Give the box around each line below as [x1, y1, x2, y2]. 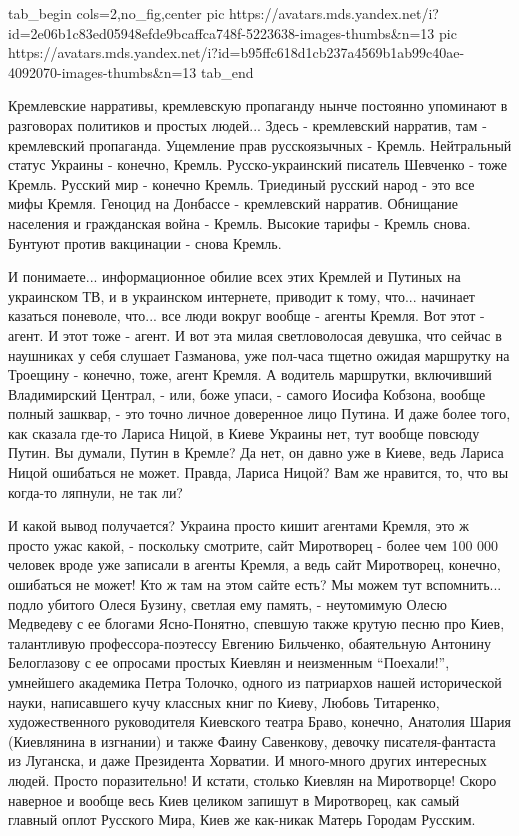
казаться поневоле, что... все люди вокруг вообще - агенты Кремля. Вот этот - [8, 305, 485, 326]
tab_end [201, 61, 254, 82]
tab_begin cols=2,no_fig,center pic [8, 3, 225, 23]
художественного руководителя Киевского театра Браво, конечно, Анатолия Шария [8, 711, 511, 732]
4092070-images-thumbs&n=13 [8, 61, 197, 82]
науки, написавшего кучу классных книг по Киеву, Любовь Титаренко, [8, 691, 440, 712]
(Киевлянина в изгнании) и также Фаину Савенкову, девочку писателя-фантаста [8, 730, 496, 751]
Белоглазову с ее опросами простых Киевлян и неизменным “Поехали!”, [8, 652, 450, 673]
